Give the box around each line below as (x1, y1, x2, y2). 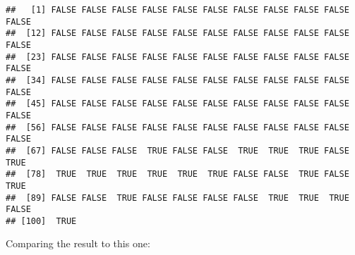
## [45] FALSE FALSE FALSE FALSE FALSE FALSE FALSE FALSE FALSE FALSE (6, 99, 349, 109)
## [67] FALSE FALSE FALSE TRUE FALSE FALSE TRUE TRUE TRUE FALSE (6, 145, 349, 156)
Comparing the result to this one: (6, 236, 150, 251)
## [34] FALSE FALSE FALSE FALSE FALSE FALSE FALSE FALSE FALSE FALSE (6, 75, 349, 85)
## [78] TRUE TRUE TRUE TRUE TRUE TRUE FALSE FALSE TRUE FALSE (6, 169, 349, 180)
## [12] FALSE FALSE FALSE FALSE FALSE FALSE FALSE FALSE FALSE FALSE (6, 28, 349, 39)
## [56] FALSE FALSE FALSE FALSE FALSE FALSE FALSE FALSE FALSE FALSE (6, 122, 349, 132)
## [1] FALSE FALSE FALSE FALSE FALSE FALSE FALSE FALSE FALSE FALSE (6, 5, 349, 15)
